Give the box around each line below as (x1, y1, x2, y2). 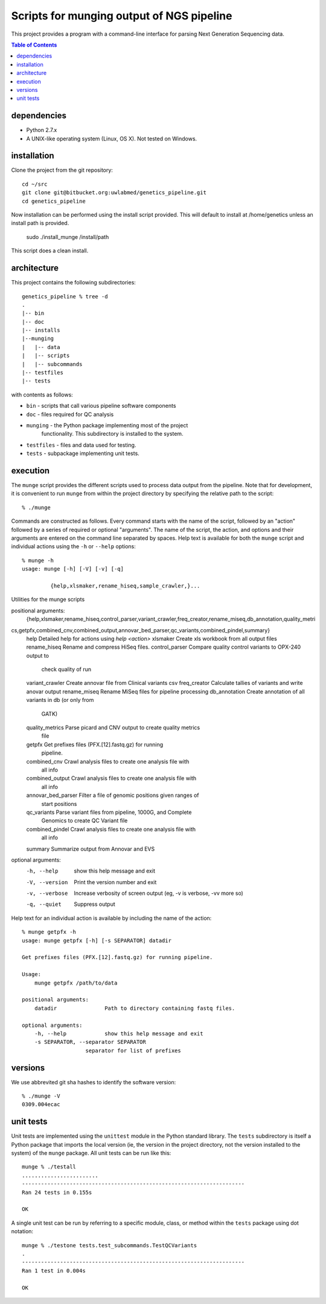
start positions (41, 800, 77, 807)
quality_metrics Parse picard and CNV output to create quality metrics (26, 724, 200, 732)
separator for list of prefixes (85, 1047, 181, 1054)
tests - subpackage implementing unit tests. (26, 450, 140, 457)
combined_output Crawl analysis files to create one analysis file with (26, 775, 197, 782)
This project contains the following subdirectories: (11, 279, 136, 286)
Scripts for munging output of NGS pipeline (11, 9, 232, 22)
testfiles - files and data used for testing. (26, 441, 136, 448)
